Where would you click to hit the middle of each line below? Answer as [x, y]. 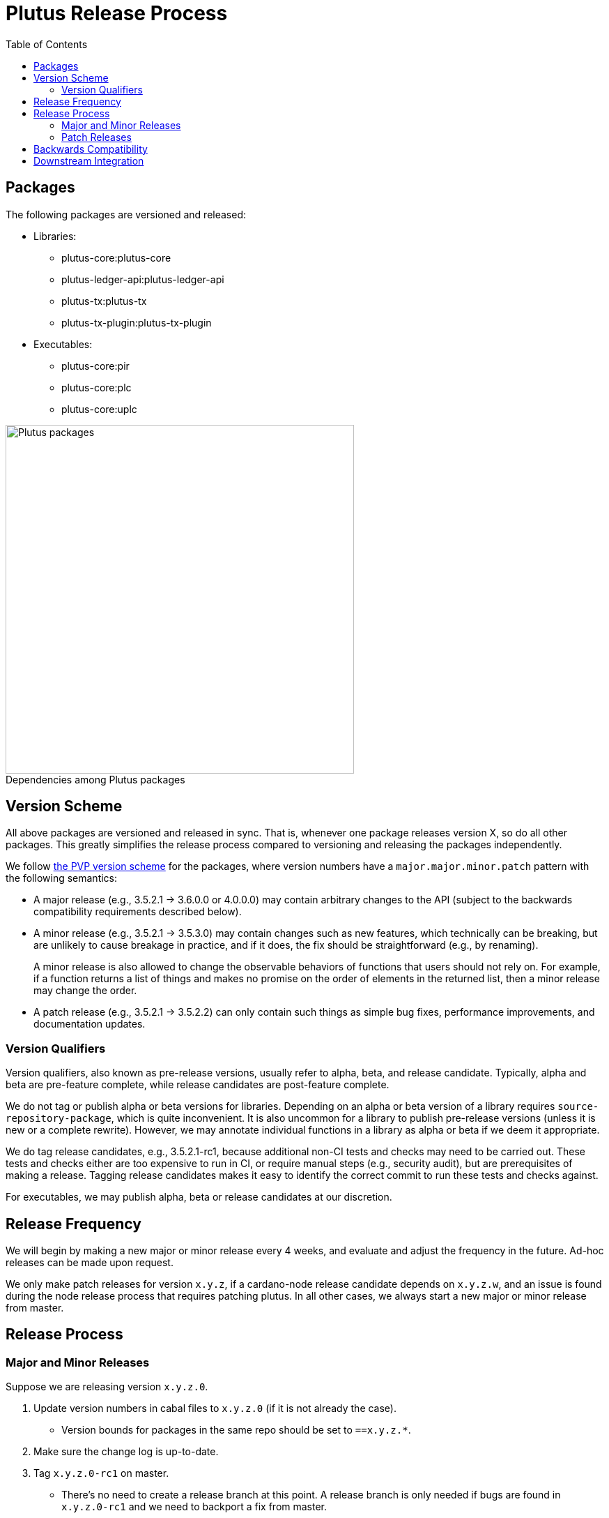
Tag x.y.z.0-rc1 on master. [101, 1473]
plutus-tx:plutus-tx [104, 301]
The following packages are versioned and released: [126, 214]
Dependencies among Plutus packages [95, 779]
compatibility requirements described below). [138, 912]
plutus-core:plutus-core [116, 257]
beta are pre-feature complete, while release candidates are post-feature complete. [198, 1085]
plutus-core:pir [95, 366]
